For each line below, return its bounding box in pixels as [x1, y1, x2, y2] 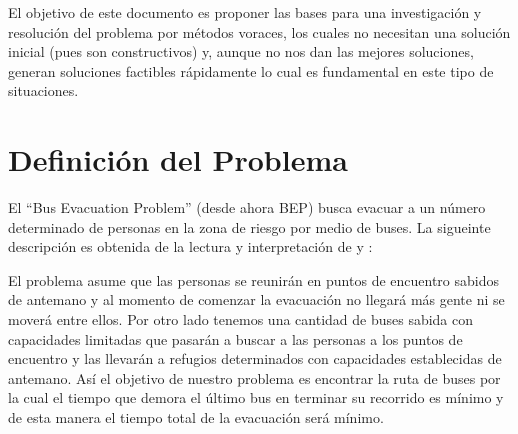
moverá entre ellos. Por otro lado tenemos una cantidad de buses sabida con [8, 309, 474, 330]
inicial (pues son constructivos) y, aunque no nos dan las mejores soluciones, [8, 41, 474, 62]
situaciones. [8, 80, 79, 101]
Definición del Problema [8, 139, 348, 180]
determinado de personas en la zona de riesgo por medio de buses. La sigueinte [8, 216, 491, 237]
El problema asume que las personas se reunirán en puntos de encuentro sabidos [8, 269, 499, 290]
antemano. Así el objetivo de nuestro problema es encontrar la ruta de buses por [8, 367, 501, 388]
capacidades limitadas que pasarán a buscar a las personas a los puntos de [8, 328, 463, 349]
